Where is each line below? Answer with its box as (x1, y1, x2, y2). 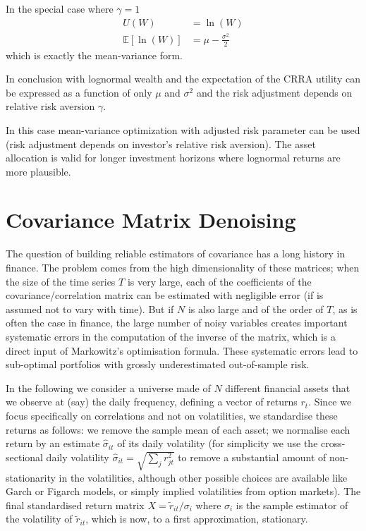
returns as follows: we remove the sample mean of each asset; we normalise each (6, 422, 350, 437)
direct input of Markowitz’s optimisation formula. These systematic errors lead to (6, 343, 358, 358)
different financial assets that (225, 380, 350, 395)
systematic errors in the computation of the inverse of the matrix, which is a (6, 329, 336, 343)
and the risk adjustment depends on (196, 85, 353, 99)
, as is (332, 301, 358, 316)
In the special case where (6, 1, 114, 16)
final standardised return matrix (6, 497, 145, 512)
